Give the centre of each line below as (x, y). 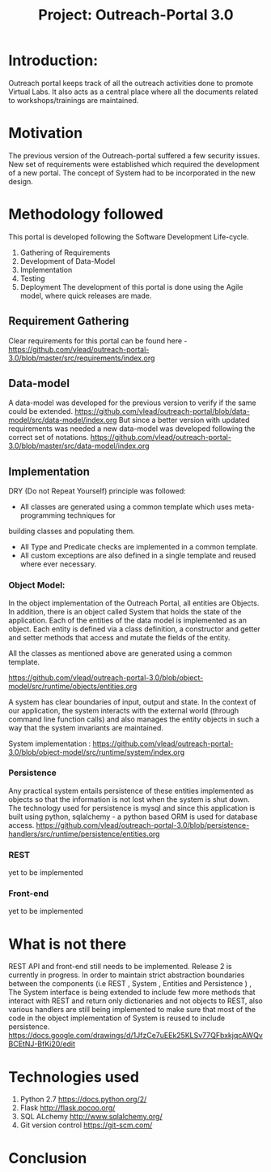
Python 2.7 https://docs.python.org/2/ (83, 1099)
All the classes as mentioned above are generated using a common (120, 653)
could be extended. (41, 411)
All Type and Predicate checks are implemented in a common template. (139, 547)
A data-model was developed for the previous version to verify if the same (132, 403)
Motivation (46, 134)
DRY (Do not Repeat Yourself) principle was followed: (97, 491)
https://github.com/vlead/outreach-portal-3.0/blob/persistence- (143, 825)
